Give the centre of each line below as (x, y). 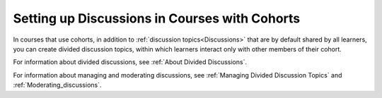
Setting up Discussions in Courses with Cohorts (157, 18)
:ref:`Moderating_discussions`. (57, 85)
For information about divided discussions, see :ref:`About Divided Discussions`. (130, 62)
